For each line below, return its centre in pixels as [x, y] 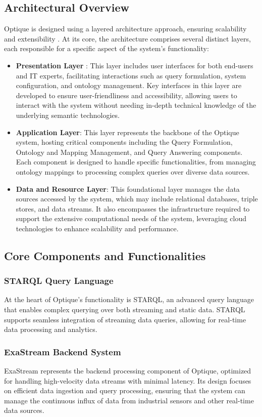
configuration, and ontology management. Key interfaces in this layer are [129, 85]
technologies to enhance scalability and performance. [97, 228]
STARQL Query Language [59, 281]
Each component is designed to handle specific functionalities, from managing [136, 162]
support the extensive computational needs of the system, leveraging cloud [131, 218]
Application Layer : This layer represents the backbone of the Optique [127, 132]
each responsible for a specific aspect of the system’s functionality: [107, 48]
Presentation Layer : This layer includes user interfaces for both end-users [135, 65]
